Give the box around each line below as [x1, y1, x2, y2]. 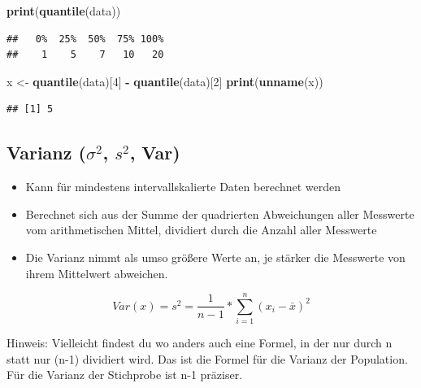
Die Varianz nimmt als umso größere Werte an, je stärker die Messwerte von [25, 248, 406, 265]
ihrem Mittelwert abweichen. [25, 264, 168, 281]
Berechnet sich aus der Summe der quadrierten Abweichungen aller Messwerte [25, 205, 414, 222]
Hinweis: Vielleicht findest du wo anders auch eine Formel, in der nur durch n [7, 334, 393, 351]
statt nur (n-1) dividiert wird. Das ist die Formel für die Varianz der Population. [7, 350, 408, 367]
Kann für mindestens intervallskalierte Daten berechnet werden [25, 178, 341, 195]
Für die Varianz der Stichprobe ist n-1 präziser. [7, 366, 243, 383]
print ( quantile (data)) [7, 2, 121, 19]
